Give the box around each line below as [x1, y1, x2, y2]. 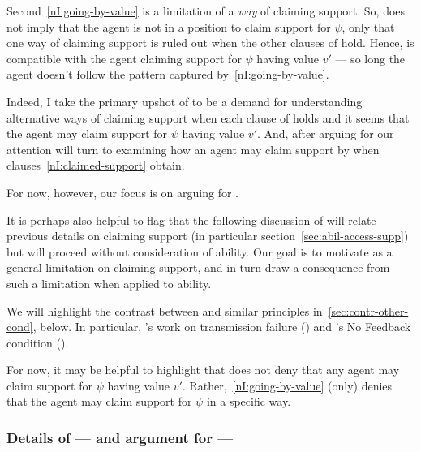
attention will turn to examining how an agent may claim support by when [6, 140, 380, 157]
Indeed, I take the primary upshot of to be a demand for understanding [6, 93, 363, 110]
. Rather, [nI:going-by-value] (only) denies [182, 377, 393, 394]
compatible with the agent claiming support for [6, 50, 242, 67]
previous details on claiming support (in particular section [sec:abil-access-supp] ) [6, 227, 409, 244]
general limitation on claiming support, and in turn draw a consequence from [6, 259, 390, 276]
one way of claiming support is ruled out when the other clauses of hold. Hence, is [6, 34, 415, 51]
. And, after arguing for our [257, 125, 394, 142]
